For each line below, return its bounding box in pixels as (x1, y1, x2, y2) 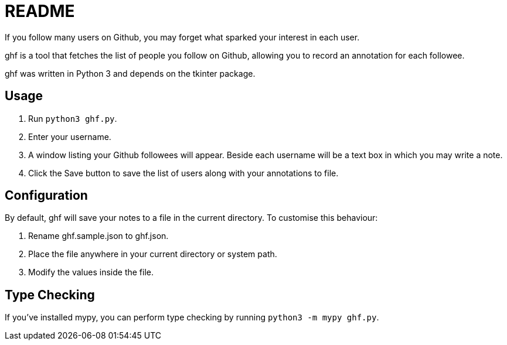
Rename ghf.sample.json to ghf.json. (28, 231, 169, 241)
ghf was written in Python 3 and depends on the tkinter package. (5, 68, 256, 78)
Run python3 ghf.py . (28, 113, 117, 124)
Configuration (5, 188, 88, 203)
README (5, 1, 75, 21)
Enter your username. (28, 131, 111, 142)
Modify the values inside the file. (28, 267, 154, 278)
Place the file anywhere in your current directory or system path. (28, 249, 277, 259)
